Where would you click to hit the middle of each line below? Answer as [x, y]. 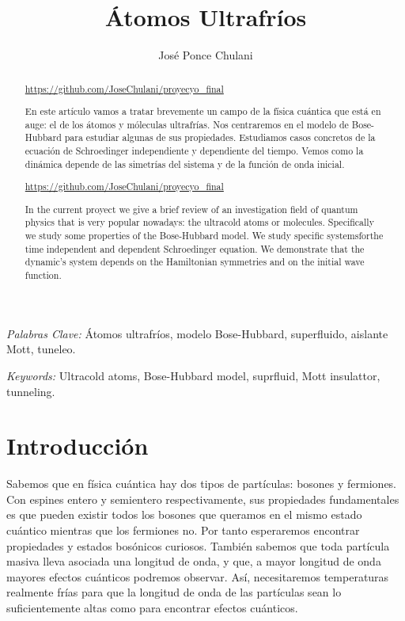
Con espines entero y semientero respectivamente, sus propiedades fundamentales [203, 499]
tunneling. [31, 391]
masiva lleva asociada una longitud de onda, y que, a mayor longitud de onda [194, 561]
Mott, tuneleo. [41, 349]
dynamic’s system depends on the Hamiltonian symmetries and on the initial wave [195, 262]
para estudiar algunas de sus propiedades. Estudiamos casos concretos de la [220, 137]
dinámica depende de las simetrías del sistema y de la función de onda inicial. [185, 164]
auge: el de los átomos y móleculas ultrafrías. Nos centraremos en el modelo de [187, 124]
